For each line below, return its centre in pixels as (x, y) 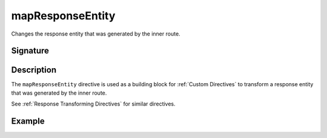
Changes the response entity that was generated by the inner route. (96, 34)
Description (34, 70)
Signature (30, 51)
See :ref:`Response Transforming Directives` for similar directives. (93, 104)
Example (28, 121)
